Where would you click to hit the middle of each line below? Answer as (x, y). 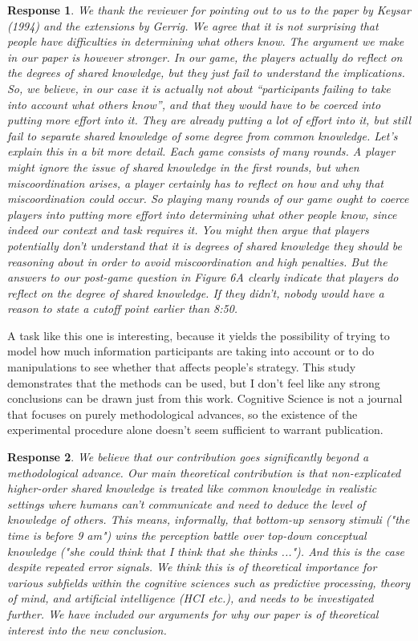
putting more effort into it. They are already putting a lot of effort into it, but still (209, 120)
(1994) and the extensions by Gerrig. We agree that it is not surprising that (193, 25)
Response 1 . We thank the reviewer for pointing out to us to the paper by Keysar (209, 10)
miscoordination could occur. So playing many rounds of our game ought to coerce (208, 199)
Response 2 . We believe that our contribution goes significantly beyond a (188, 457)
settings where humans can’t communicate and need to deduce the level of (187, 503)
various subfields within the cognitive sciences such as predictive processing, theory (209, 582)
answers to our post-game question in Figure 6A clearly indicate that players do (203, 277)
